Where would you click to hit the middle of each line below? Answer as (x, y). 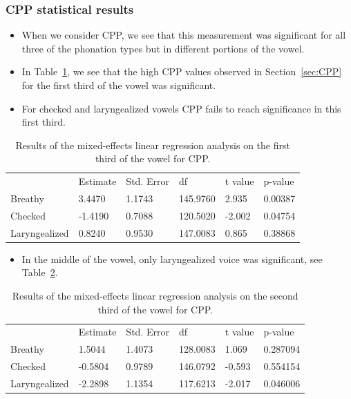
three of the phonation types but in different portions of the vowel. (163, 48)
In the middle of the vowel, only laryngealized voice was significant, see (172, 259)
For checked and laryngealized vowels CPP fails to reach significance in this (181, 108)
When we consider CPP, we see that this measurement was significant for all (184, 35)
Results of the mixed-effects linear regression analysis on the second (155, 296)
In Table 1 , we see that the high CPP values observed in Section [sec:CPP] (182, 71)
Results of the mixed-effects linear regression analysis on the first (153, 145)
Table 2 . (40, 272)
